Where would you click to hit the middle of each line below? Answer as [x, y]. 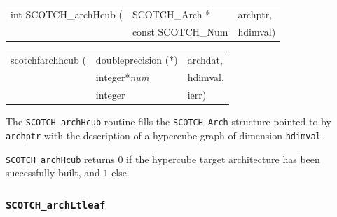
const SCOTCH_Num [180, 31]
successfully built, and [53, 173]
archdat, [205, 60]
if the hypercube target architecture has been [223, 159]
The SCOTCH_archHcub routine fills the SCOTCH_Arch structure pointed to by [168, 121]
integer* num [122, 77]
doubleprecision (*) [137, 60]
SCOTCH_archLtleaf [56, 205]
